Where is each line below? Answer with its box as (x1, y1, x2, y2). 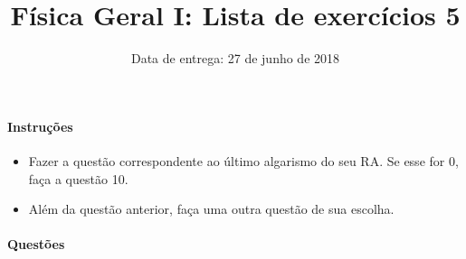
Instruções (7, 116, 73, 135)
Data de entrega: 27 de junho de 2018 (130, 49, 340, 68)
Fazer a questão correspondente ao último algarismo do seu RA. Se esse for (28, 151, 445, 170)
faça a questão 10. (28, 169, 128, 188)
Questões (7, 235, 65, 254)
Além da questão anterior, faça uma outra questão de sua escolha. (28, 199, 395, 218)
